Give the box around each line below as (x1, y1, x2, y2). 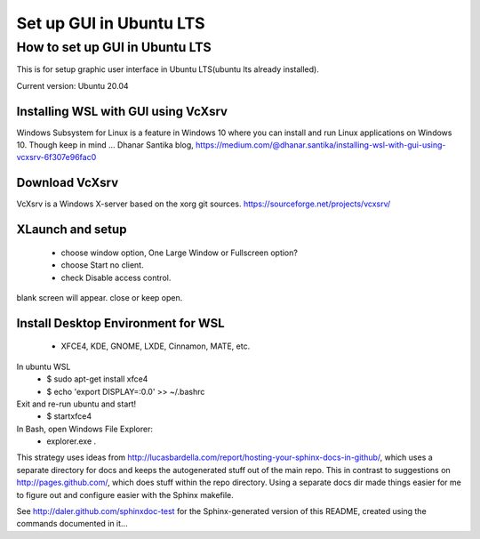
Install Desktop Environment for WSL (16, 316, 226, 331)
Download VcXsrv (16, 175, 119, 190)
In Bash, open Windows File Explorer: (16, 423, 153, 434)
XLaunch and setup (16, 222, 127, 237)
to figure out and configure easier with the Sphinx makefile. (16, 489, 235, 500)
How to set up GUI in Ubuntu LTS (16, 39, 212, 55)
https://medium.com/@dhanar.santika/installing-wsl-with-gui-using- (196, 140, 446, 150)
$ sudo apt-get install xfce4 (46, 374, 148, 384)
